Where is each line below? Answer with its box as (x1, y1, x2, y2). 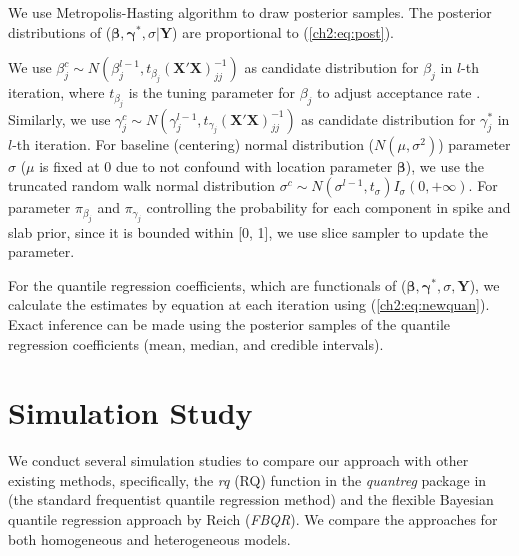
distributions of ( (8, 21, 112, 42)
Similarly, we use (8, 108, 111, 129)
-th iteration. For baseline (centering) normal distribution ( (12, 133, 375, 154)
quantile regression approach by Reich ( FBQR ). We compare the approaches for (8, 509, 498, 530)
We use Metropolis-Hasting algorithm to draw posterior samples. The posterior (8, 2, 492, 22)
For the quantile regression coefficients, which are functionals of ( (8, 274, 407, 295)
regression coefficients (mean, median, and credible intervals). (8, 333, 384, 354)
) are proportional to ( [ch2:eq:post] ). (172, 21, 394, 42)
